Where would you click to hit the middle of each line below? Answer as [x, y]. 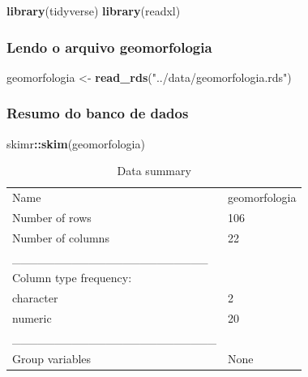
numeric [32, 318]
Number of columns [61, 237]
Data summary [154, 171]
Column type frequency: [72, 278]
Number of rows [52, 217]
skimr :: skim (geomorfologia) [76, 143]
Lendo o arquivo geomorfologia [109, 47]
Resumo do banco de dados [98, 113]
